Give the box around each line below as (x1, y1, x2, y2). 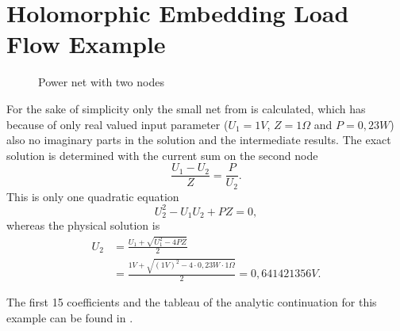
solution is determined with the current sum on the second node (6, 146, 318, 163)
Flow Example (6, 28, 166, 60)
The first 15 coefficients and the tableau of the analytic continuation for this (6, 294, 377, 310)
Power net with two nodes (38, 74, 164, 90)
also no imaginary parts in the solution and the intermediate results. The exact (6, 131, 391, 148)
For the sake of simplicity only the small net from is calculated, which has (6, 100, 366, 116)
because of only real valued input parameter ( (6, 116, 229, 132)
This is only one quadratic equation (6, 188, 179, 204)
